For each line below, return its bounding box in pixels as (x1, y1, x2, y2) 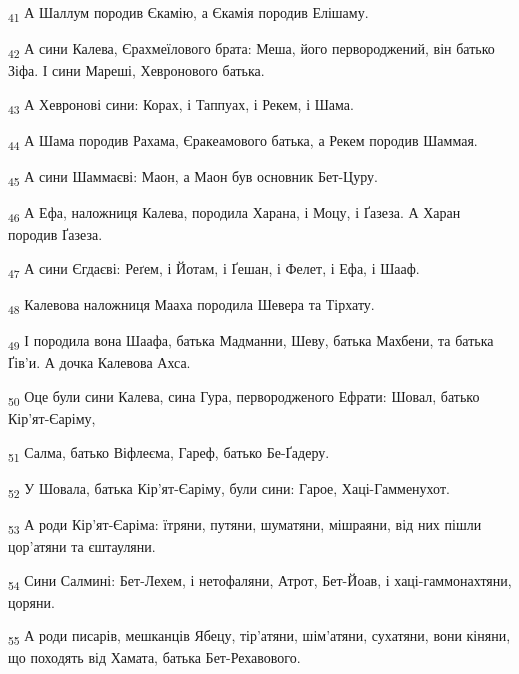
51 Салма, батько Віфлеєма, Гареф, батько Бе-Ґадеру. (8, 441, 330, 465)
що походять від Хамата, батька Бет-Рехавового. (8, 647, 301, 668)
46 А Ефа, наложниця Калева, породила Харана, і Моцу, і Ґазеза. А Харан (8, 202, 461, 226)
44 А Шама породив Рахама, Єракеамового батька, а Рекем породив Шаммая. (8, 129, 478, 153)
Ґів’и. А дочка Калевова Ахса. (8, 352, 191, 373)
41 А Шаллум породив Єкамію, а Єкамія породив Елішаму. (8, 2, 369, 25)
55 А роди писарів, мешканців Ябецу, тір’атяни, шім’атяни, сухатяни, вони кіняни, (8, 625, 511, 649)
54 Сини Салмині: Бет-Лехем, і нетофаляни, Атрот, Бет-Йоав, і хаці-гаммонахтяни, (8, 569, 512, 593)
